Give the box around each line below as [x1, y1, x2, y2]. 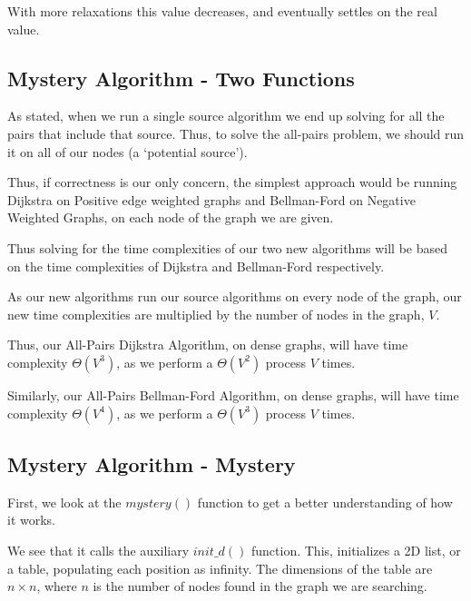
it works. [7, 510, 56, 529]
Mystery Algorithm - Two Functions [7, 64, 355, 92]
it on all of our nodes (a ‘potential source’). [7, 142, 248, 161]
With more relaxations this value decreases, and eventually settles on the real [7, 2, 437, 20]
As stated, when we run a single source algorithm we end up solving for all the [7, 106, 445, 125]
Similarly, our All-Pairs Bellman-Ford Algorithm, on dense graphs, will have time [7, 385, 459, 404]
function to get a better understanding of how [197, 492, 453, 511]
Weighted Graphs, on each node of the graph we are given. [7, 208, 334, 227]
